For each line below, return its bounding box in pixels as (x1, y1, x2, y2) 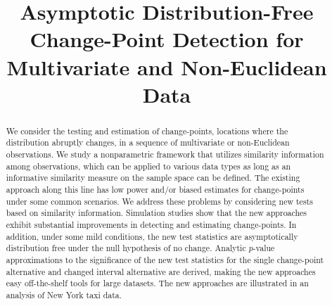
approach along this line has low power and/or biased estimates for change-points (6, 184, 305, 196)
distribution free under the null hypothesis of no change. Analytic (6, 242, 246, 254)
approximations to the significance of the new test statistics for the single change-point (6, 253, 324, 265)
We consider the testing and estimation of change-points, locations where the (6, 125, 288, 136)
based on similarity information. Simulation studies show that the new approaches (6, 207, 307, 219)
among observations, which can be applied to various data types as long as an (6, 160, 291, 172)
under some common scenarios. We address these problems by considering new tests (6, 195, 313, 207)
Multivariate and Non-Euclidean (6, 52, 327, 81)
